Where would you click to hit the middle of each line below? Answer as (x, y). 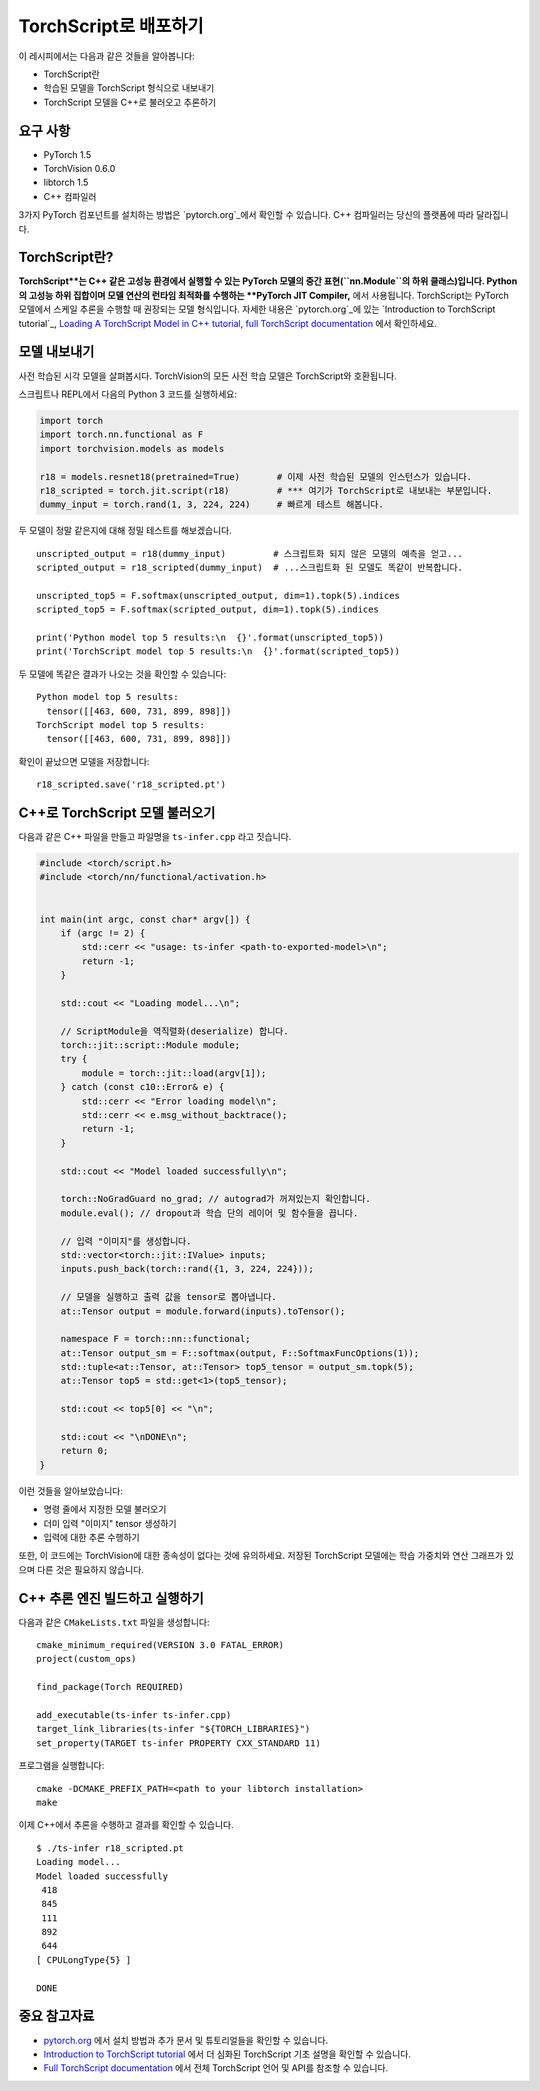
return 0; (84, 1451)
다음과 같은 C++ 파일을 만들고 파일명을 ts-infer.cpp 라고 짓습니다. (155, 837)
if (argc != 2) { (103, 933)
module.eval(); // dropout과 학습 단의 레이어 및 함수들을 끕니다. (209, 1213)
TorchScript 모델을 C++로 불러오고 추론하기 (130, 102)
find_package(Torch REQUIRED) (110, 1687)
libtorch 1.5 (66, 182)
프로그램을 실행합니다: (61, 1766)
